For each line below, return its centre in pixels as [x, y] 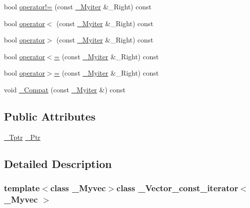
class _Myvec [78, 188]
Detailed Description [58, 163]
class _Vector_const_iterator [177, 188]
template [22, 188]
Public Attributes [50, 116]
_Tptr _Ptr [22, 137]
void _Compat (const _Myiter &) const [65, 89]
